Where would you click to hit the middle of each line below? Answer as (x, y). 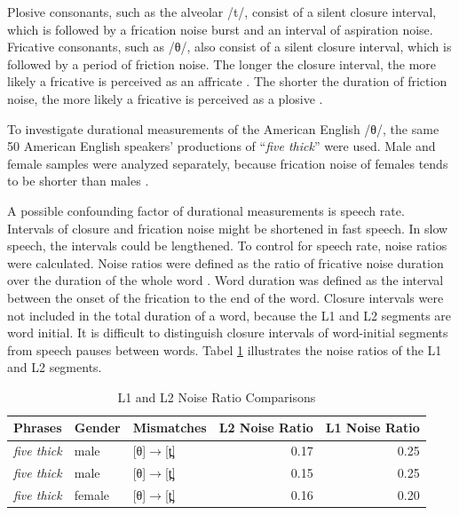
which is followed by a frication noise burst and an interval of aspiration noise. (220, 29)
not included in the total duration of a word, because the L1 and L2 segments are (229, 315)
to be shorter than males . (78, 181)
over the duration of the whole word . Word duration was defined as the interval (226, 280)
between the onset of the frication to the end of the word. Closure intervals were (226, 297)
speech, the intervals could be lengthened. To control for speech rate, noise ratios (227, 246)
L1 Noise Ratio (372, 428)
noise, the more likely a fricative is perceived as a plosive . (165, 98)
